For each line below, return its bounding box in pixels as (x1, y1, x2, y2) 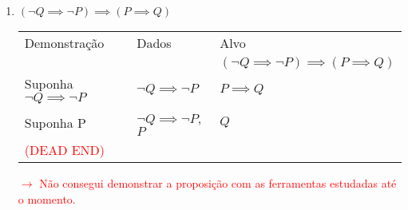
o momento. (18, 190, 76, 207)
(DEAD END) (24, 141, 105, 159)
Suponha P (24, 113, 86, 132)
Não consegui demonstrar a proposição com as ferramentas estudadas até (39, 175, 397, 191)
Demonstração (24, 34, 105, 52)
